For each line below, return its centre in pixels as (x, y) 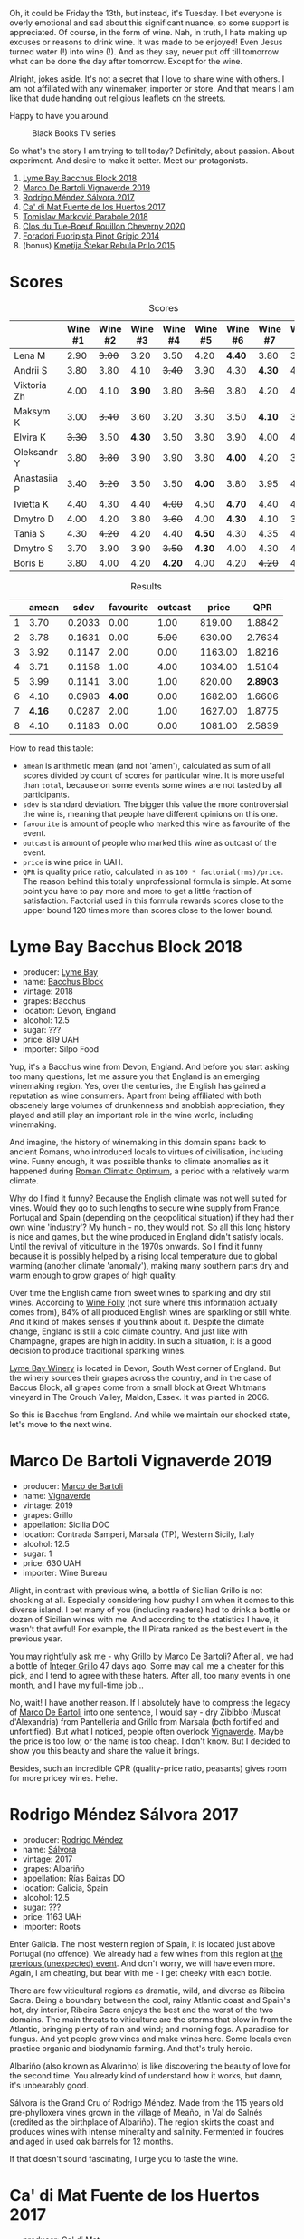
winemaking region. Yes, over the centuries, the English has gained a (138, 1085)
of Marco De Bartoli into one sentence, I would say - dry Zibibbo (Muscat (145, 1712)
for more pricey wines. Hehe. (63, 1777)
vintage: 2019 (48, 1505)
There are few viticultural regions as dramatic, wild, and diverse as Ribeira (147, 1991)
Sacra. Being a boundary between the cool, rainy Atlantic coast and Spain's (150, 2000)
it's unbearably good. (49, 2085)
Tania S (30, 533)
